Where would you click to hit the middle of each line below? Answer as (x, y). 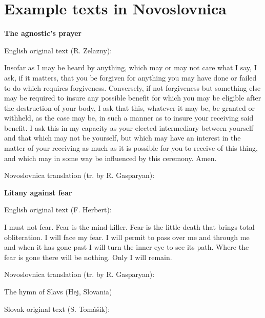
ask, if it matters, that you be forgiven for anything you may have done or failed (130, 77)
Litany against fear (38, 192)
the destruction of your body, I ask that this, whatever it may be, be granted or (129, 107)
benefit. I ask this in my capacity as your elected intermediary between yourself (129, 127)
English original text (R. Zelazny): (58, 50)
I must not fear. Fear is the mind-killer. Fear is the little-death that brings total (129, 227)
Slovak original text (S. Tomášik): (57, 309)
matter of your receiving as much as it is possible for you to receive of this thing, (131, 148)
